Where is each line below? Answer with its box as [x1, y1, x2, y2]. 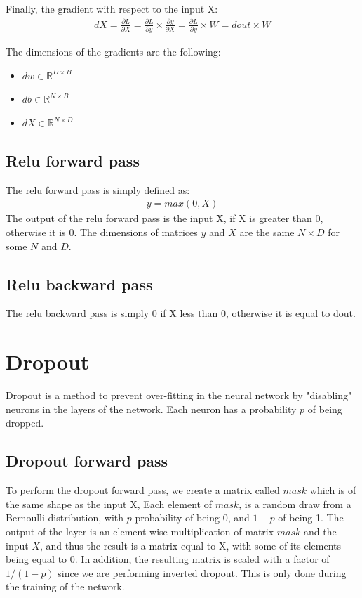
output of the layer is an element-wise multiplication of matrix [6, 524, 274, 538]
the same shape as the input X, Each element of [6, 496, 212, 511]
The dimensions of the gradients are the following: [6, 44, 221, 59]
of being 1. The [278, 510, 344, 525]
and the [304, 524, 337, 538]
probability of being [135, 510, 220, 525]
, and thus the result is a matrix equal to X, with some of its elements [39, 538, 341, 552]
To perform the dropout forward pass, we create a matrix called [6, 483, 280, 498]
